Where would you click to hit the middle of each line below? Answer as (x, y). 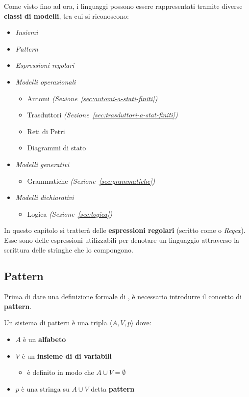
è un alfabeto (44, 339)
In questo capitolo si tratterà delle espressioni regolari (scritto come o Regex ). (125, 230)
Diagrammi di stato (57, 148)
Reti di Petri (46, 131)
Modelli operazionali (46, 81)
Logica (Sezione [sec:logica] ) (70, 213)
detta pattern (113, 388)
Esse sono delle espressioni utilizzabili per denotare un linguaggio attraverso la (122, 240)
